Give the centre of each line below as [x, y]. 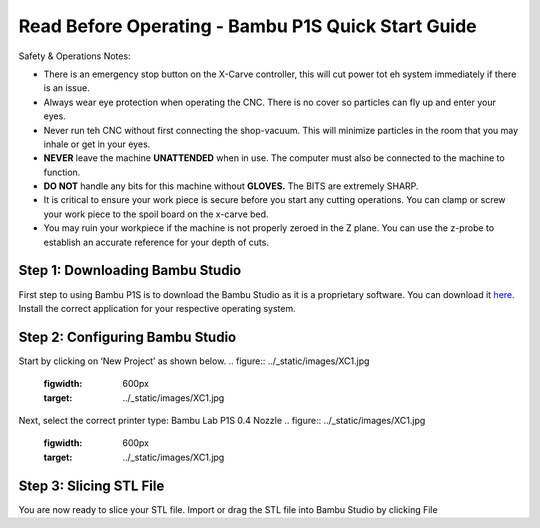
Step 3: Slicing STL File [91, 485]
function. [62, 172]
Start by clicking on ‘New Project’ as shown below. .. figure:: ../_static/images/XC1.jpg [194, 361]
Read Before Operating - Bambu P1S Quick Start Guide [247, 26]
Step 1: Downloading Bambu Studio [130, 270]
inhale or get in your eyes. [97, 144]
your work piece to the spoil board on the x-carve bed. [156, 214]
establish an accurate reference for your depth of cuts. [156, 242]
